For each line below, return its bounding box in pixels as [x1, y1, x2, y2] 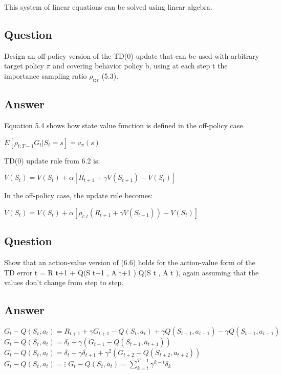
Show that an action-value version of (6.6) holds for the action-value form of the [4, 256, 255, 267]
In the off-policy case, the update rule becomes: [4, 190, 153, 201]
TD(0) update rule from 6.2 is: [4, 155, 100, 166]
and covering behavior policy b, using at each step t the [53, 60, 228, 71]
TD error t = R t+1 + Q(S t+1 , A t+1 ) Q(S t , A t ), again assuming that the [4, 267, 259, 277]
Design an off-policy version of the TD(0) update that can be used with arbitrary [4, 50, 259, 61]
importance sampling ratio [4, 70, 87, 81]
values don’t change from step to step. [4, 277, 124, 288]
